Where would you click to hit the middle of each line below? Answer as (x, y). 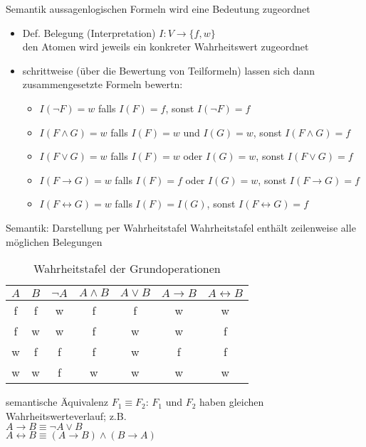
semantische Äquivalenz (57, 402)
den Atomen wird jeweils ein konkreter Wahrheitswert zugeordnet (166, 47)
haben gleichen (232, 402)
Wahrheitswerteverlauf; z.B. (66, 415)
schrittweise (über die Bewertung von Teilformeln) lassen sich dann (169, 70)
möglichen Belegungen (54, 241)
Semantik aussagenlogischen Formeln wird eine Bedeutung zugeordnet (158, 9)
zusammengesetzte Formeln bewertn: (103, 84)
